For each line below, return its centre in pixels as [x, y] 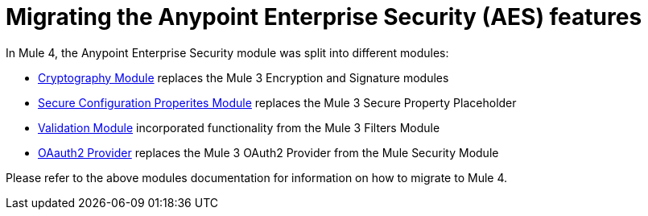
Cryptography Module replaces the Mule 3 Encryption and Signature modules [244, 77]
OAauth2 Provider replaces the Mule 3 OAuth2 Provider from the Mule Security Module [268, 152]
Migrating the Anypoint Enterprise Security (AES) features [324, 17]
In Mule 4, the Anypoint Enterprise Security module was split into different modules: [227, 52]
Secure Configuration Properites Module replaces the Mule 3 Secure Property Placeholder [277, 102]
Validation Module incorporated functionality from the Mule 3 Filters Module [239, 127]
